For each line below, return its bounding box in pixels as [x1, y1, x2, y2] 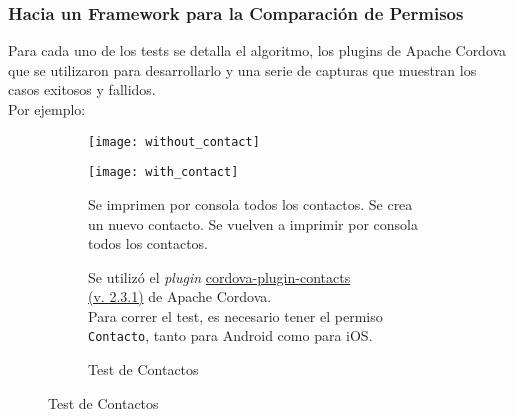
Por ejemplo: [8, 99, 86, 119]
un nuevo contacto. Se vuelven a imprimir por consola [88, 213, 418, 234]
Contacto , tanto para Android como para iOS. [88, 325, 373, 346]
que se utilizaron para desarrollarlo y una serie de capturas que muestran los [8, 59, 477, 80]
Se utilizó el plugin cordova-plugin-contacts [88, 266, 351, 287]
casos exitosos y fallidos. [8, 79, 156, 100]
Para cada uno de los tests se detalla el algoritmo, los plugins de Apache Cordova [8, 40, 507, 61]
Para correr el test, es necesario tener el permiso [88, 305, 383, 326]
